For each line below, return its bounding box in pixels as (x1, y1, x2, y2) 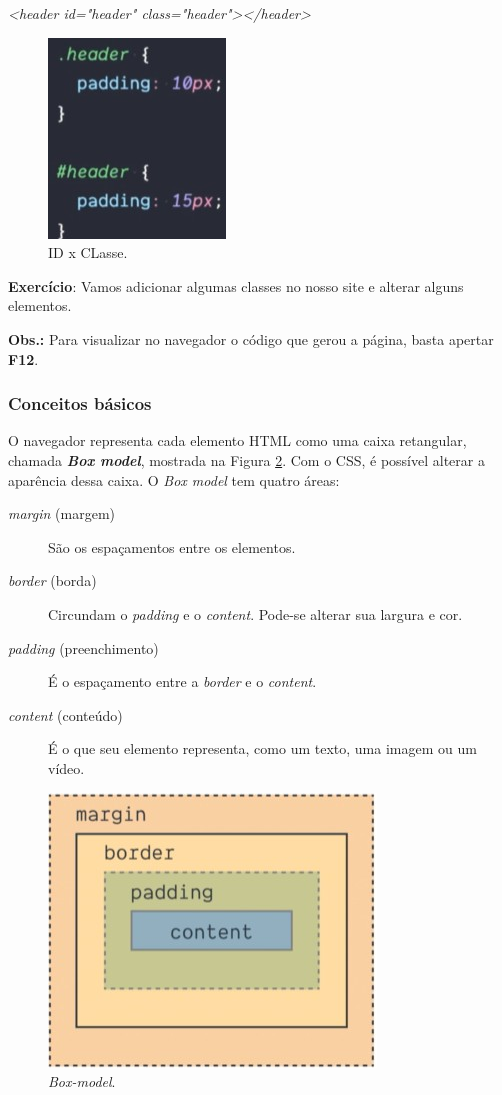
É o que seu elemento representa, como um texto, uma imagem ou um (48, 738, 477, 759)
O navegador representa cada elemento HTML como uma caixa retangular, (8, 430, 467, 451)
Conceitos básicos (8, 391, 152, 416)
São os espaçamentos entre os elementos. (48, 536, 296, 557)
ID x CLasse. (48, 242, 128, 263)
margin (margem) (8, 503, 115, 524)
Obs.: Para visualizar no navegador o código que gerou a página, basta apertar (8, 328, 494, 349)
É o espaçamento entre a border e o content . (48, 671, 317, 692)
